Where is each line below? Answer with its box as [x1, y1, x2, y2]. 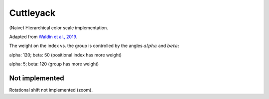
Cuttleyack [9, 7, 56, 18]
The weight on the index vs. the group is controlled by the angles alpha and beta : [9, 43, 179, 49]
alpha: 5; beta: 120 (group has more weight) [9, 61, 99, 67]
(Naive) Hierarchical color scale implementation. [9, 25, 108, 31]
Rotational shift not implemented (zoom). [9, 87, 93, 93]
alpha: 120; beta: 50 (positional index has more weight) [9, 52, 122, 58]
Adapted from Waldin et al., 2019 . [9, 34, 78, 40]
